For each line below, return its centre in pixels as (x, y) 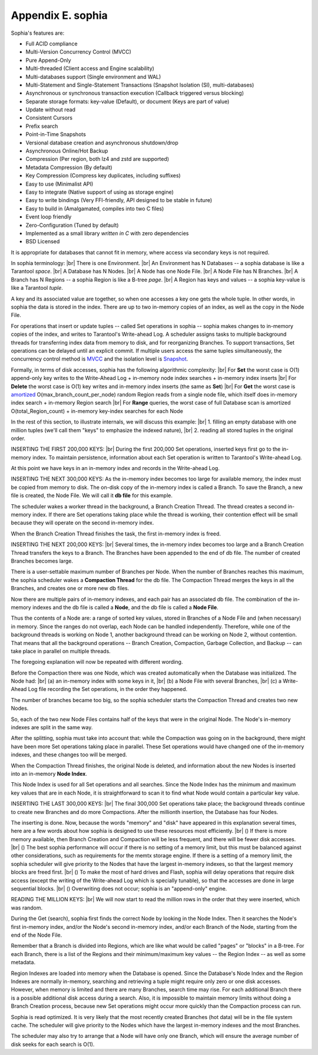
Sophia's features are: (38, 33)
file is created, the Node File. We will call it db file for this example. (92, 495)
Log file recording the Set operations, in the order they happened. (108, 689)
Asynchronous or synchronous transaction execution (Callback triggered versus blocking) (135, 93)
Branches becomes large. (42, 561)
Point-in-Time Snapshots (56, 134)
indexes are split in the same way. (52, 727)
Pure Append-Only (48, 60)
